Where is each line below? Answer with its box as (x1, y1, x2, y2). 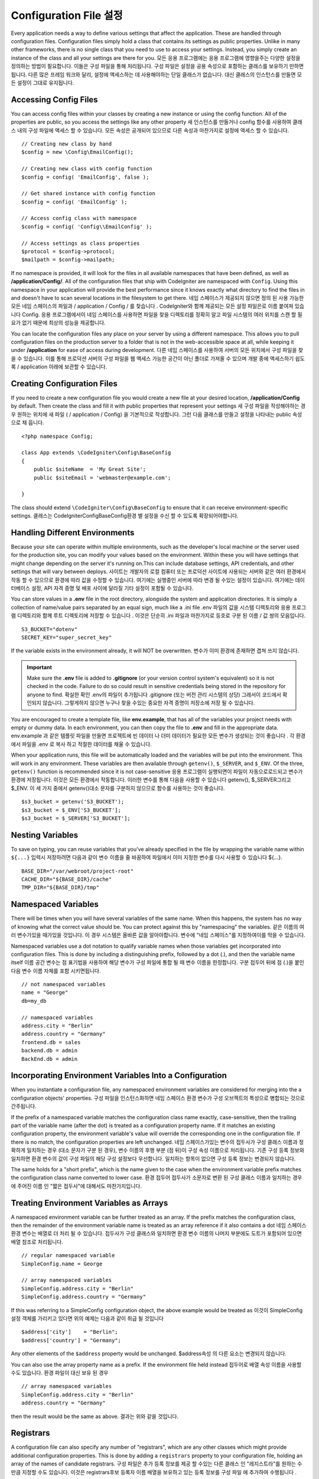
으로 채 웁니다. (11, 419, 44, 426)
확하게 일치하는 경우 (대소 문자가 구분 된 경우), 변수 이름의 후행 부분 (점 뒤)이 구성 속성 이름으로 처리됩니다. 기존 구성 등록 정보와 (11, 1147, 304, 1154)
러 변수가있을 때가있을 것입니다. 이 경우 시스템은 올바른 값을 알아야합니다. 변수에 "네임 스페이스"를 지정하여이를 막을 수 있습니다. (11, 932, 305, 939)
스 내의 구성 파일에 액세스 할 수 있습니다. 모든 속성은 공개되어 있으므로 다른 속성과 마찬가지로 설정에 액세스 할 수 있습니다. (11, 127, 289, 134)
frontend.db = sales (21, 1039, 81, 1045)
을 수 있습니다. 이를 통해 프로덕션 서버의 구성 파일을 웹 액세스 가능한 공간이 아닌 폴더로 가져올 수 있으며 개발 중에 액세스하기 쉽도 (11, 355, 305, 362)
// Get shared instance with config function (21, 190, 156, 197)
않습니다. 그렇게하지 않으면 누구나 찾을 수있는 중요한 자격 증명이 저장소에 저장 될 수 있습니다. (42, 699, 255, 706)
